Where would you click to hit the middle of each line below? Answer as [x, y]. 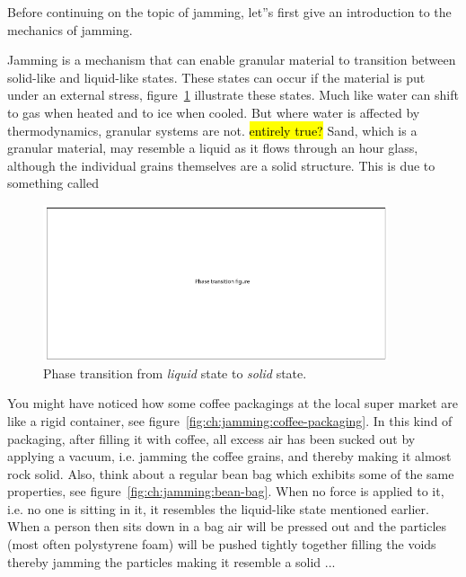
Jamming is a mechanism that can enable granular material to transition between [232, 60]
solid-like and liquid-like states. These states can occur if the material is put [216, 77]
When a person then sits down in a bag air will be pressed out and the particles [227, 526]
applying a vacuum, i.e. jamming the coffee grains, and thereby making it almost [229, 456]
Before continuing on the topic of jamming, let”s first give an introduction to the [229, 12]
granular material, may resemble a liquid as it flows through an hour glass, [213, 148]
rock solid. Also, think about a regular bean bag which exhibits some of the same [231, 473]
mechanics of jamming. [70, 29]
